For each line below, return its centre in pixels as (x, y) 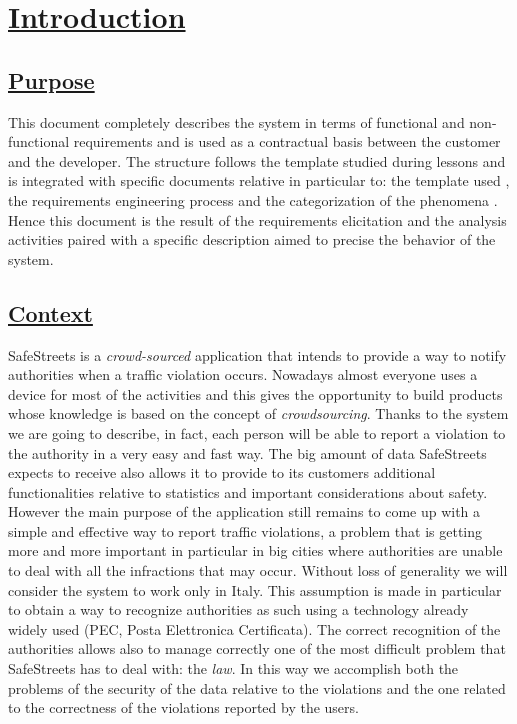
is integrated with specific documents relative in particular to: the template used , (259, 180)
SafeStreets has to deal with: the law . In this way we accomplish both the (233, 668)
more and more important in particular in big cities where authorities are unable (255, 550)
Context (50, 312)
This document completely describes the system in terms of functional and (236, 121)
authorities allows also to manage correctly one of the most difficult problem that (257, 648)
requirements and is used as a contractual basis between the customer (287, 141)
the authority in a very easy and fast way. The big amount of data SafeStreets (247, 452)
